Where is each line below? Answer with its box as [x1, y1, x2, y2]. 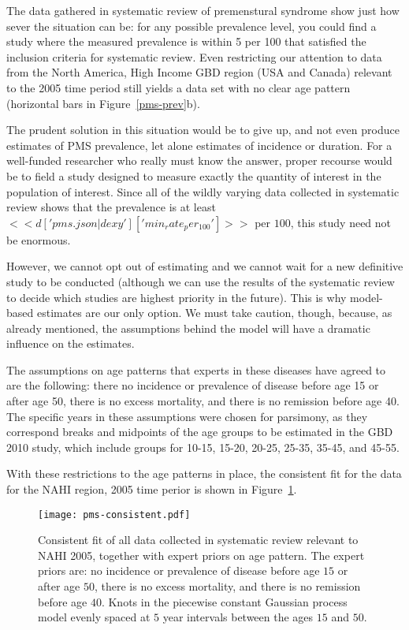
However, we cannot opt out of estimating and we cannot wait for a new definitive [6, 258, 403, 274]
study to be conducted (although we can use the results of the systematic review [6, 273, 395, 289]
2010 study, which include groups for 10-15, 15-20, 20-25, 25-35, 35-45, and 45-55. [6, 438, 400, 455]
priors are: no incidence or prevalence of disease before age [38, 562, 320, 579]
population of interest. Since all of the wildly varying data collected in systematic [6, 183, 400, 199]
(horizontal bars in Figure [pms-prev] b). [6, 95, 200, 111]
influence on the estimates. [6, 335, 135, 352]
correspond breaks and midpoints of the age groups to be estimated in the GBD [6, 423, 393, 440]
